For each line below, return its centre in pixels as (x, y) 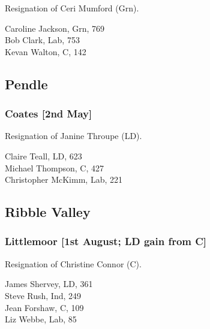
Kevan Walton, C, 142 (46, 51)
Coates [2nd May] (49, 114)
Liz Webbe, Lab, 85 (41, 319)
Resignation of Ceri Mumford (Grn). (72, 8)
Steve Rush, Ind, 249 (43, 295)
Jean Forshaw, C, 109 (44, 307)
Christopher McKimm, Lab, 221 (64, 179)
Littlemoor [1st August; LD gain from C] (106, 241)
